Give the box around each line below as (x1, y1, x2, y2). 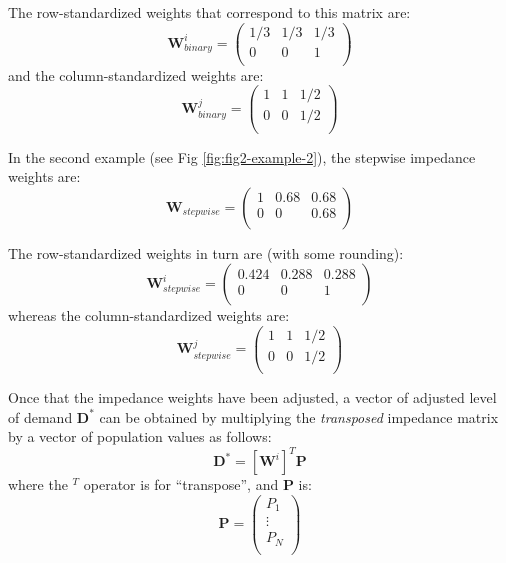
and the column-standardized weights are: (8, 64, 264, 85)
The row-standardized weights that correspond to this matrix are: (8, 2, 411, 22)
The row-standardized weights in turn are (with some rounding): (8, 242, 404, 263)
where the (8, 474, 68, 495)
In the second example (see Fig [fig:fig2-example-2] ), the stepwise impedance (8, 146, 476, 167)
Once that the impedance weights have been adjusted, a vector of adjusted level (8, 387, 497, 408)
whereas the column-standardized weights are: (8, 305, 290, 326)
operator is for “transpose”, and (83, 474, 279, 495)
